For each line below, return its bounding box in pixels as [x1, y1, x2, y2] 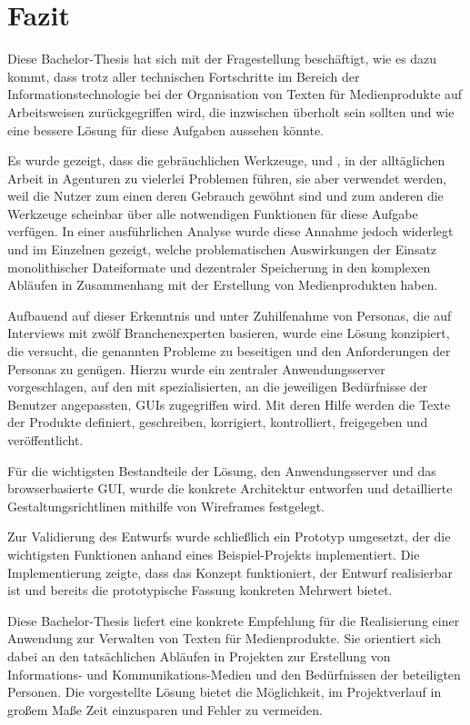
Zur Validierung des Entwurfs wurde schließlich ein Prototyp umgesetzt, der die [7, 527, 451, 546]
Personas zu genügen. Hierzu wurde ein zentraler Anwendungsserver [7, 359, 385, 378]
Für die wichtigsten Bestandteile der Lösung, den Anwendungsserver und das [7, 461, 436, 480]
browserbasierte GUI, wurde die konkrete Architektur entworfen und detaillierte [7, 479, 453, 498]
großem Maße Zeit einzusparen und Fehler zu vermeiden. [7, 700, 323, 719]
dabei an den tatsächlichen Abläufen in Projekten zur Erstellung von [7, 646, 391, 665]
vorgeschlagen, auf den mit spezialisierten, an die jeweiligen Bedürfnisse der [7, 377, 428, 396]
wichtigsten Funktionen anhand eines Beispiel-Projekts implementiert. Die [7, 544, 420, 563]
